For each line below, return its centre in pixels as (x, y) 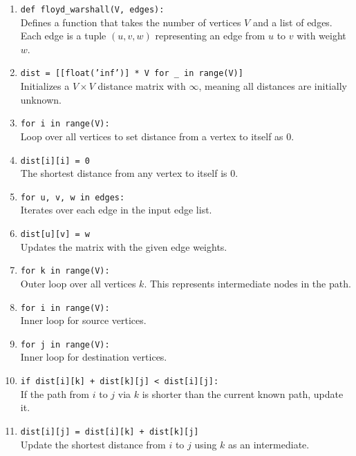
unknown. (41, 99)
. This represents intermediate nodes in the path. (247, 283)
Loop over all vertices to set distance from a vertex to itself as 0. (157, 136)
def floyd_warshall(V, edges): (92, 10)
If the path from (55, 393)
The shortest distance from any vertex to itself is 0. (129, 173)
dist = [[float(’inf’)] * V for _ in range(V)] (132, 74)
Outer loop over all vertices (78, 283)
